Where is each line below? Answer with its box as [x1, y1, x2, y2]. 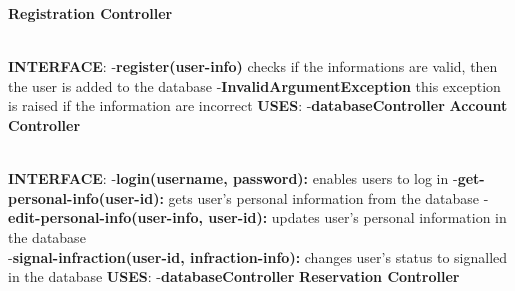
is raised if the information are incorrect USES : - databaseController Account [8, 95, 508, 116]
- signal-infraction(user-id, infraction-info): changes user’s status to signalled [8, 246, 508, 267]
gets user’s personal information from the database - [168, 187, 489, 208]
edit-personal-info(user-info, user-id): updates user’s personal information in [8, 207, 507, 228]
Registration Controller [8, 3, 173, 23]
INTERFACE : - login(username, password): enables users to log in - [8, 168, 458, 189]
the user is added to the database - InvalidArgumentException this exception [8, 75, 501, 96]
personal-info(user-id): [8, 187, 164, 208]
